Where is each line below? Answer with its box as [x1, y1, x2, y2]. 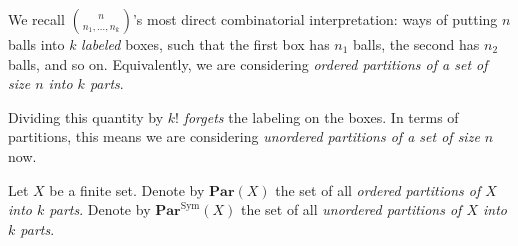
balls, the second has [353, 34, 480, 54]
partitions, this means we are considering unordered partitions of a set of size [8, 126, 480, 147]
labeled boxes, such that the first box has [81, 34, 330, 54]
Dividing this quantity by [8, 106, 164, 127]
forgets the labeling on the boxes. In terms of [183, 106, 459, 127]
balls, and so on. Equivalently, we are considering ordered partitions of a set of [8, 53, 488, 74]
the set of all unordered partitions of [240, 199, 462, 220]
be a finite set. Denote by [49, 179, 205, 200]
